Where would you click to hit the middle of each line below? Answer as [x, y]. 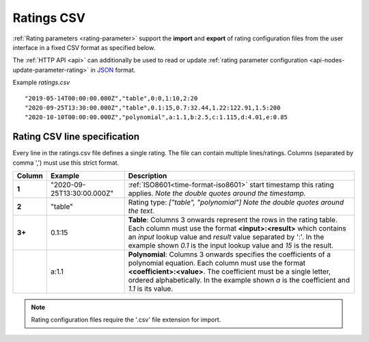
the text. [141, 211]
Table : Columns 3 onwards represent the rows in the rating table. [233, 220]
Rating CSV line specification [76, 137]
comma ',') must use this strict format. [66, 162]
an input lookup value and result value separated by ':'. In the [226, 237]
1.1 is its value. [151, 289]
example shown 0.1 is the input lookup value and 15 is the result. [231, 245]
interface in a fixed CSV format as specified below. [84, 47]
